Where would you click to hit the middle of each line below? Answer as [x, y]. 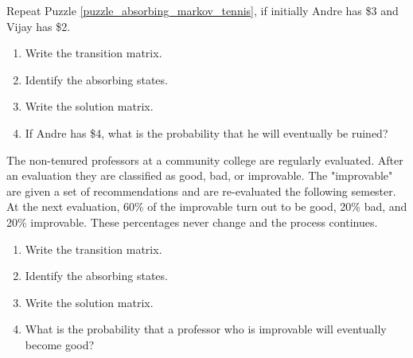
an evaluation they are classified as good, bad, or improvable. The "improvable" [200, 175]
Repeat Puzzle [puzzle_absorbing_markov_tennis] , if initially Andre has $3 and [203, 10]
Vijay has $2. [39, 26]
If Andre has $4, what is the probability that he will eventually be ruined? [206, 132]
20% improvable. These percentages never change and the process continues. [192, 222]
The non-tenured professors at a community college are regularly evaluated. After [205, 160]
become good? [60, 344]
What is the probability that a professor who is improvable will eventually [206, 329]
